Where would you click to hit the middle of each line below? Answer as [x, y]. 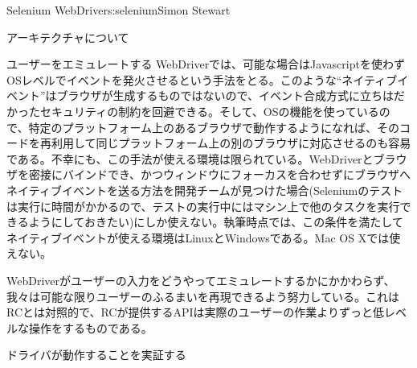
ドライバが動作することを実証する [96, 355]
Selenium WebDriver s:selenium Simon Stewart [119, 10]
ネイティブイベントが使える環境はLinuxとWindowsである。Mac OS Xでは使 [204, 237]
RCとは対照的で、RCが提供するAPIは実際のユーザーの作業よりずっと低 [196, 312]
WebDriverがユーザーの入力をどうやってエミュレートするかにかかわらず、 [201, 280]
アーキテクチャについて [68, 37]
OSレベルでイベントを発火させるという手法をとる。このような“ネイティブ [202, 79]
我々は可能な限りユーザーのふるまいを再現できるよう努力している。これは [203, 296]
